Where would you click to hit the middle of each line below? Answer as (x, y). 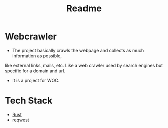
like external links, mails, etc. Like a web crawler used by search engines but (84, 65)
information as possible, (37, 56)
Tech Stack (29, 101)
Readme (84, 9)
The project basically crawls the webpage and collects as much (78, 50)
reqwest (20, 120)
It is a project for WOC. (36, 80)
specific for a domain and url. (35, 71)
